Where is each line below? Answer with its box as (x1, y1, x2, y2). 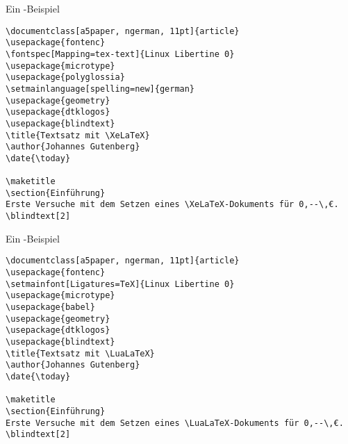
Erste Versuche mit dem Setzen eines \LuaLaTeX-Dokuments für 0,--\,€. (6, 418, 344, 428)
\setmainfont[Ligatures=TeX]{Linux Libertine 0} (6, 279, 235, 289)
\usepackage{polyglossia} (6, 72, 125, 83)
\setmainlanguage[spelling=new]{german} (6, 83, 195, 94)
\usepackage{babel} (6, 302, 95, 312)
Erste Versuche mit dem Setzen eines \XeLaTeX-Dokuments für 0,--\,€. (6, 199, 339, 210)
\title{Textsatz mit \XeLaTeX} (6, 130, 150, 140)
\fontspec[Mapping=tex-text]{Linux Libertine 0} (6, 49, 235, 59)
